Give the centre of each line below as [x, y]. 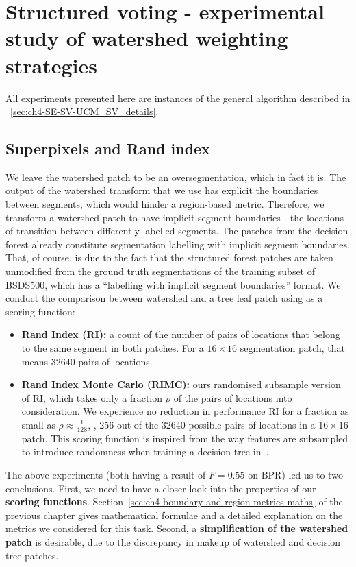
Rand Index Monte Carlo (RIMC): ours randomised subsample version [181, 384]
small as [38, 424]
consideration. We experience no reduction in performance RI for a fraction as [185, 411]
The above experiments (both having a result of [106, 474]
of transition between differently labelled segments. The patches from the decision [177, 231]
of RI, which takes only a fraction [92, 397]
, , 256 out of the [123, 424]
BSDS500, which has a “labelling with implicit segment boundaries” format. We [173, 284]
